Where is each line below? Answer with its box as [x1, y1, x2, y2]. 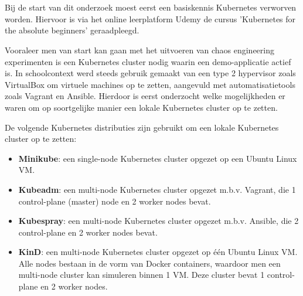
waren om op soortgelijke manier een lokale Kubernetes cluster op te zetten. [5, 101, 278, 113]
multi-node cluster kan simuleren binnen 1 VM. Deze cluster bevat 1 [18, 268, 265, 281]
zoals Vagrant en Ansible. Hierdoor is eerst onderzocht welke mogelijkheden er [5, 90, 285, 102]
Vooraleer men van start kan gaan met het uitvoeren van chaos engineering [5, 43, 274, 56]
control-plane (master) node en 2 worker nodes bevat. [18, 195, 211, 207]
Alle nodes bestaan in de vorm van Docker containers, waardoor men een [18, 257, 281, 269]
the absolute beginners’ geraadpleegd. [5, 24, 139, 36]
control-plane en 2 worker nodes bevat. [18, 226, 158, 238]
